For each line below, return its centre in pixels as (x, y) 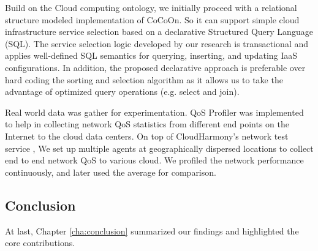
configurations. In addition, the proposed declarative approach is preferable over (155, 67)
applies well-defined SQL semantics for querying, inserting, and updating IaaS (151, 55)
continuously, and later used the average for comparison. (111, 172)
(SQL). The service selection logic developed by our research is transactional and (157, 43)
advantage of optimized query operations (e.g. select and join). (122, 92)
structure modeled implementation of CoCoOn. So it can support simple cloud (152, 19)
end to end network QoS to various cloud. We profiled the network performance (154, 160)
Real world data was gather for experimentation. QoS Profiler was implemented (154, 112)
